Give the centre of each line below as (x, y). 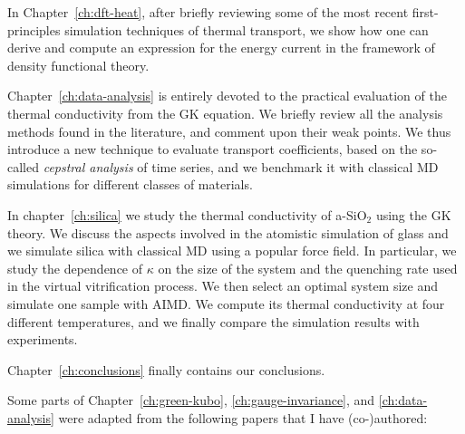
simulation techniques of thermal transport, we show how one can (247, 29)
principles (34, 29)
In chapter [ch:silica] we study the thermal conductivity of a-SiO (187, 214)
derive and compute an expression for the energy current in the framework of (221, 48)
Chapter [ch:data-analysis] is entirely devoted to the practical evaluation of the (227, 96)
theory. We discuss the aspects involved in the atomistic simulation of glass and (228, 232)
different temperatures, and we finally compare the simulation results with (213, 321)
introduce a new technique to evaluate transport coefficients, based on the (213, 149)
